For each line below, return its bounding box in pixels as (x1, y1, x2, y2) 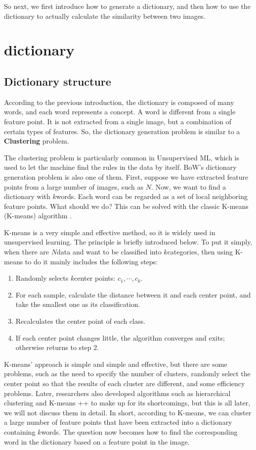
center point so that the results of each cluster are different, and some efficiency (4, 378, 245, 389)
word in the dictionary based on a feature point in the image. (4, 436, 190, 447)
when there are (4, 247, 49, 257)
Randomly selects (15, 273, 69, 283)
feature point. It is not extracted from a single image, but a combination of (4, 116, 231, 126)
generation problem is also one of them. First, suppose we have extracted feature (4, 171, 249, 182)
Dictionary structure (4, 73, 111, 89)
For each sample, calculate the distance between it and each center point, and (15, 289, 251, 300)
